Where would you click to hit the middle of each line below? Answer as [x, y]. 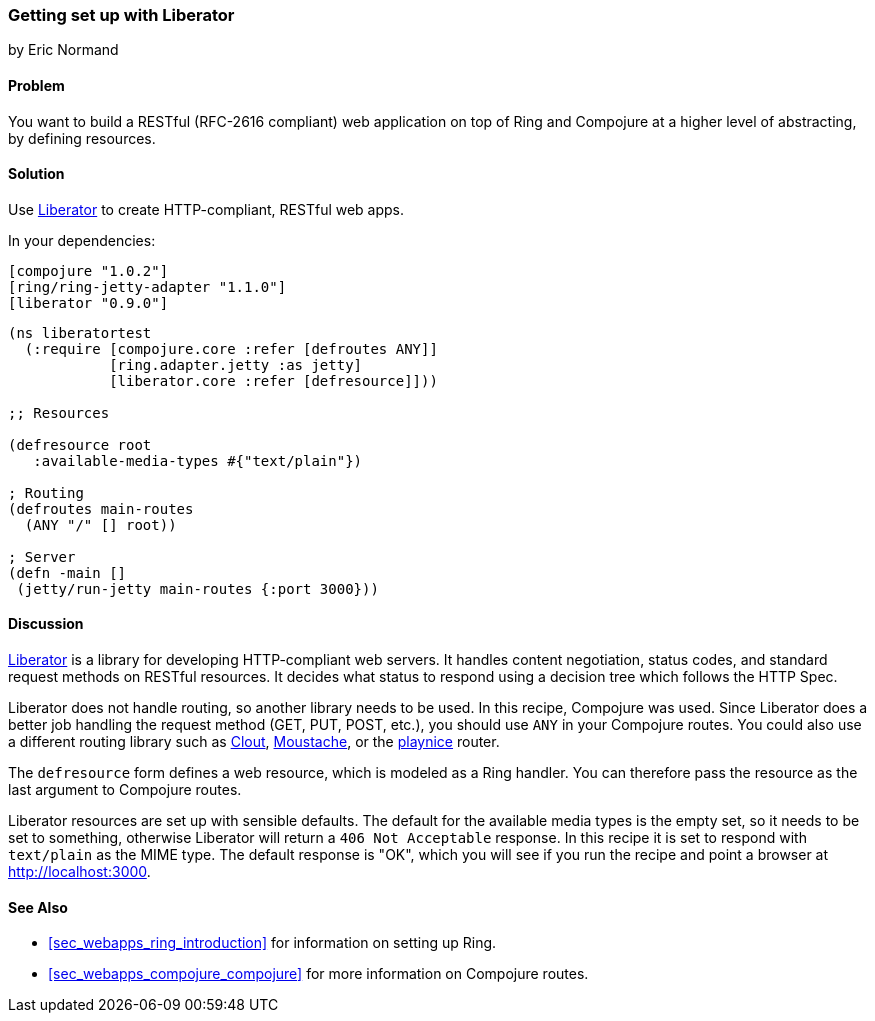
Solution [36, 174]
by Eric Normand [63, 50]
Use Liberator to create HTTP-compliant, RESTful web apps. [206, 209]
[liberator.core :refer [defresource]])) [273, 380]
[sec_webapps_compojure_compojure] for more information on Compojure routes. [318, 974]
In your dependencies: [82, 240]
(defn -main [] [67, 572]
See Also [38, 907]
